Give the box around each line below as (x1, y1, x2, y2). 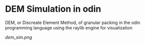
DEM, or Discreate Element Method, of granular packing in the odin (5, 20, 141, 25)
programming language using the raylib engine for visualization (5, 24, 133, 30)
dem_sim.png (5, 34, 32, 40)
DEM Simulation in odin (5, 3, 101, 15)
